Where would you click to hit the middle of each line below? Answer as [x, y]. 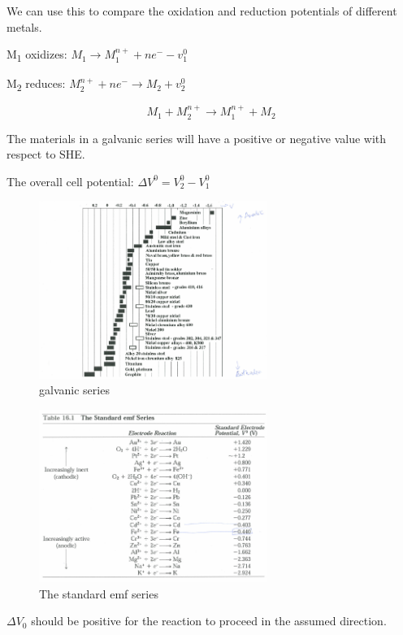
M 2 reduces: [36, 85]
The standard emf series [99, 593]
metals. [24, 26]
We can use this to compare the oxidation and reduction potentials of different [202, 11]
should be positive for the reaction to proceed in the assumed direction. [209, 621]
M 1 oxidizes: [37, 55]
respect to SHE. [46, 154]
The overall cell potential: [70, 181]
